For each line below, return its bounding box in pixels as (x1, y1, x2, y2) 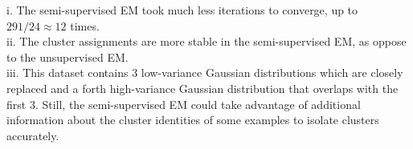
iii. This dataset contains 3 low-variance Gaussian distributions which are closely (6, 64, 403, 81)
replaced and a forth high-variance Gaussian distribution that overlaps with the (6, 79, 399, 96)
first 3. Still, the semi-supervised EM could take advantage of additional (6, 95, 361, 112)
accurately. (6, 127, 59, 143)
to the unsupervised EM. (6, 48, 129, 65)
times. (70, 17, 100, 34)
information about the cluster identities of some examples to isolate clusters (6, 111, 379, 128)
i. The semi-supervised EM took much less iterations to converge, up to (6, 2, 358, 18)
